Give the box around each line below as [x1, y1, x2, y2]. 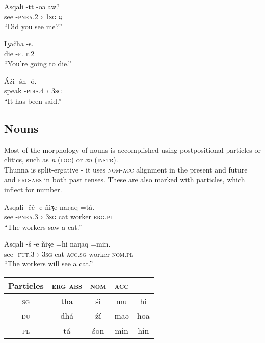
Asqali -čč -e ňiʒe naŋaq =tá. [4, 201, 95, 212]
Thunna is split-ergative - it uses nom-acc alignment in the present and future [4, 164, 248, 175]
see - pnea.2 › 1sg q [4, 11, 63, 21]
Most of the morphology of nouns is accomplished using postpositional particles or [4, 144, 261, 155]
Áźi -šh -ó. [4, 75, 37, 86]
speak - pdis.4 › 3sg [4, 85, 62, 96]
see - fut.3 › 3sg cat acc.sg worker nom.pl [4, 248, 134, 259]
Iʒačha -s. [4, 38, 34, 48]
